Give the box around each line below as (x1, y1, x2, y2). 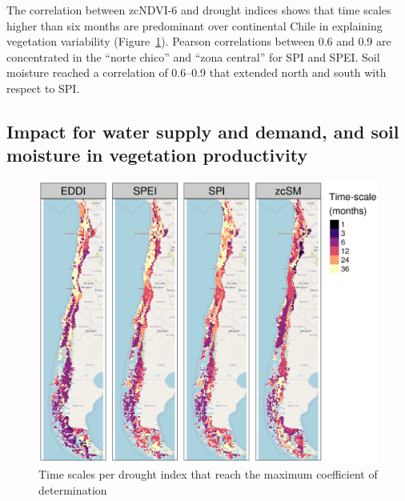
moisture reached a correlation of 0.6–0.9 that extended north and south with (6, 64, 387, 81)
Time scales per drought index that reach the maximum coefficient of (38, 466, 378, 483)
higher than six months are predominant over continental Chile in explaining (6, 17, 383, 34)
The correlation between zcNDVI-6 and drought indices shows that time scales (6, 2, 391, 18)
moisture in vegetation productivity (6, 142, 308, 167)
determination (38, 481, 107, 498)
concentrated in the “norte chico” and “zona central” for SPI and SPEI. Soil (6, 48, 380, 65)
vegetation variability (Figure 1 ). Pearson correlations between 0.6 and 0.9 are (6, 33, 391, 50)
